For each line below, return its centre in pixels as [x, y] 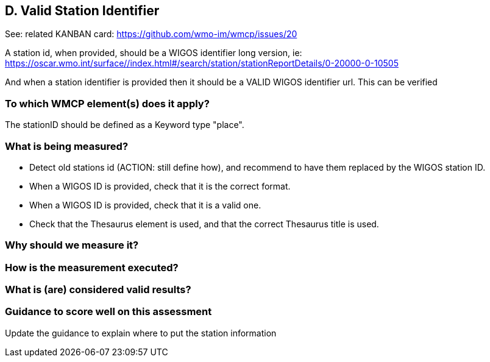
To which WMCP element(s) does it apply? [107, 103]
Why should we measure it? [72, 245]
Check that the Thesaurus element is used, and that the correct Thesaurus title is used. [204, 224]
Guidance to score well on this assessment [108, 312]
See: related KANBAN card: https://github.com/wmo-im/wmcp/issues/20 [151, 34]
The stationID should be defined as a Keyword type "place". [125, 125]
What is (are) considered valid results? [98, 290]
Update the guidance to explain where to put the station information [141, 333]
